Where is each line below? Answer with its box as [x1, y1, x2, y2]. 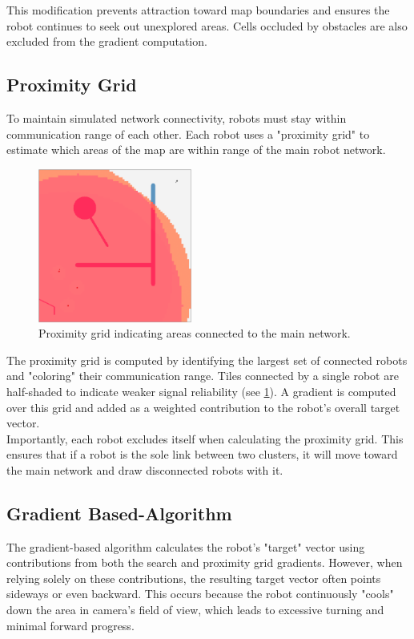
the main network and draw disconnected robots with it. [6, 461, 283, 478]
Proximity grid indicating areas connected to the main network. [38, 325, 351, 342]
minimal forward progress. [6, 617, 135, 633]
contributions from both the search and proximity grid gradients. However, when [6, 554, 403, 571]
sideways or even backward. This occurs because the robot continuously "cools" [6, 585, 394, 602]
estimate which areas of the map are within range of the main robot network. [6, 141, 386, 158]
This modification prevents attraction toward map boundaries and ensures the [6, 2, 390, 18]
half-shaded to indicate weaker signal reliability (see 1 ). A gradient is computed [6, 382, 396, 399]
